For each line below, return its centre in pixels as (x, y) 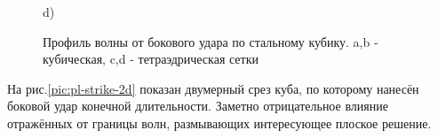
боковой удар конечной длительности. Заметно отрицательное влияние (198, 106)
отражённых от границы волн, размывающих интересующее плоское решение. (219, 123)
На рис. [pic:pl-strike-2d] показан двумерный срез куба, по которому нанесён (213, 88)
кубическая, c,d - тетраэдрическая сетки (151, 59)
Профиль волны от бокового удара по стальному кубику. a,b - (211, 41)
